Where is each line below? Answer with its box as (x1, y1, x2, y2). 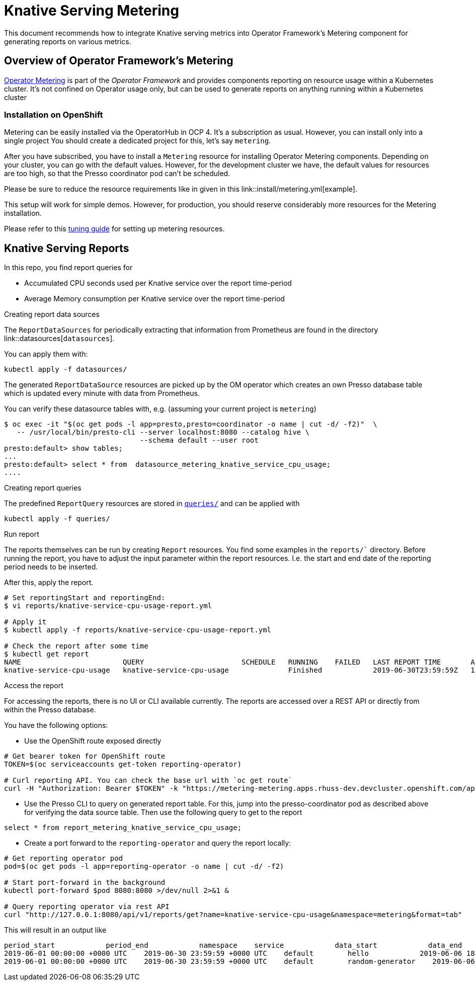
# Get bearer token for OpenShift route (4, 752, 166, 761)
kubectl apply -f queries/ (4, 515, 110, 523)
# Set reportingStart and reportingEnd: (4, 594, 166, 602)
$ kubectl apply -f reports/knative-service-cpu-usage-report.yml (4, 626, 272, 634)
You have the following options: (4, 721, 108, 730)
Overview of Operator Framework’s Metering (4, 54, 233, 67)
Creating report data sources (4, 310, 100, 319)
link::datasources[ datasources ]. (4, 334, 115, 343)
